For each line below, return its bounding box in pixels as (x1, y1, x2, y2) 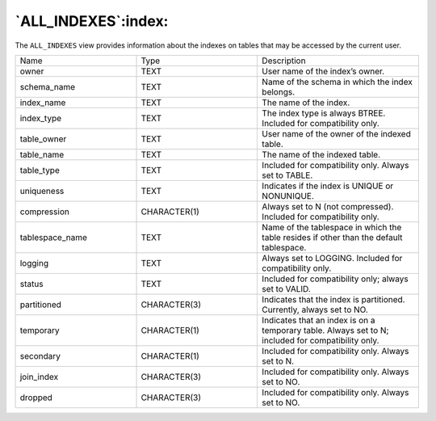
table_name (19, 149, 65, 160)
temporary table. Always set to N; (262, 324, 389, 335)
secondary (19, 350, 61, 361)
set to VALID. (262, 283, 311, 294)
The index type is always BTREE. (262, 107, 386, 119)
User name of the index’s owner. (262, 65, 385, 77)
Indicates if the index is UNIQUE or (262, 180, 394, 192)
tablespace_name (19, 231, 88, 242)
